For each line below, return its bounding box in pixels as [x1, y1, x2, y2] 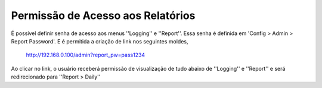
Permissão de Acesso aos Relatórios [11, 9, 196, 22]
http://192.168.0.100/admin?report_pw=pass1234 [26, 51, 145, 59]
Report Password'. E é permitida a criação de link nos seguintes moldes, [11, 37, 188, 45]
